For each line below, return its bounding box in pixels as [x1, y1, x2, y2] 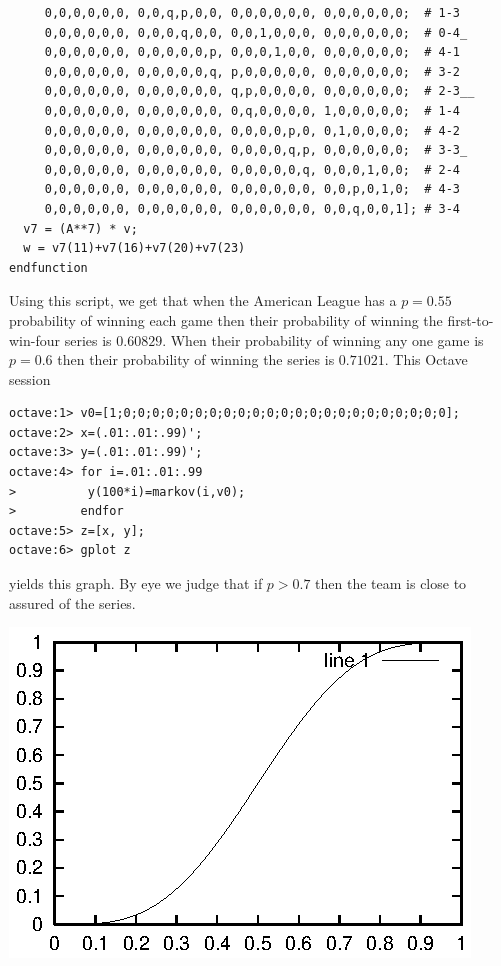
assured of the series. [9, 592, 136, 613]
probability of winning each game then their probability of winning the [9, 309, 443, 330]
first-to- [447, 309, 494, 330]
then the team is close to [315, 573, 467, 594]
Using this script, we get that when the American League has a [9, 290, 397, 311]
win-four [9, 329, 61, 350]
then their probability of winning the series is [57, 349, 335, 370]
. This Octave [384, 349, 468, 370]
